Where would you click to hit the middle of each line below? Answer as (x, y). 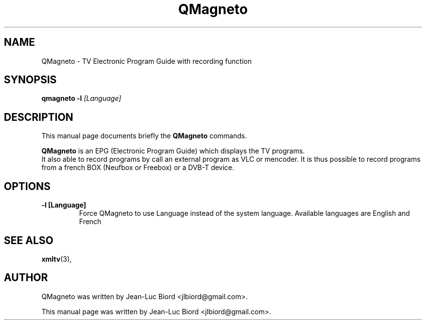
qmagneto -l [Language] (81, 98)
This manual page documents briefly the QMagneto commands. (144, 136)
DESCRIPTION (39, 117)
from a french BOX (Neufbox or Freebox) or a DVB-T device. (138, 168)
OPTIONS (27, 186)
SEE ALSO (29, 240)
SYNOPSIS (30, 80)
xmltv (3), (57, 259)
